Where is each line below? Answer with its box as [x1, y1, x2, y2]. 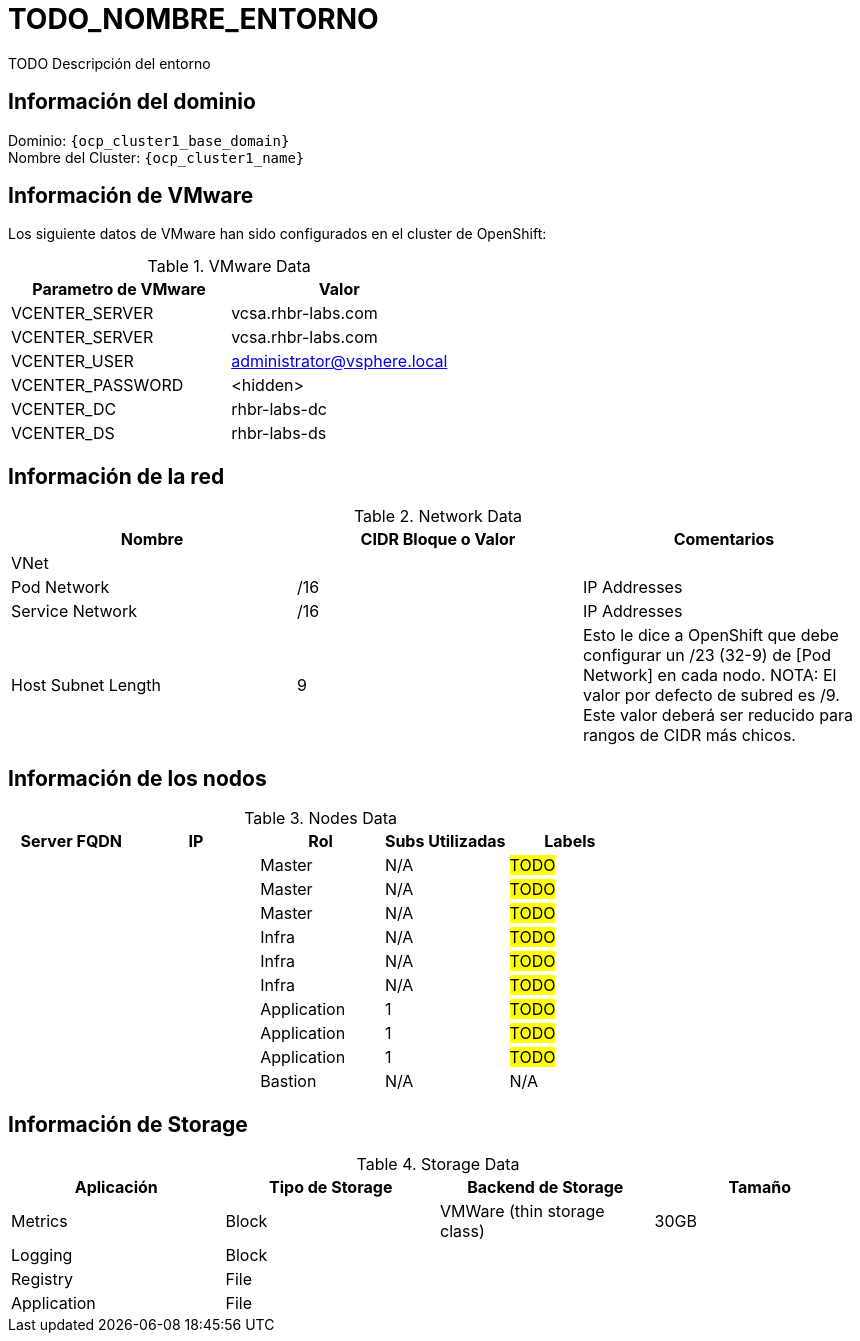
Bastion [260, 1071, 317, 1092]
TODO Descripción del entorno [8, 54, 211, 72]
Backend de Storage [467, 1176, 624, 1197]
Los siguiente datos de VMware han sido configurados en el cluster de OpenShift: [8, 225, 547, 243]
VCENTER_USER [11, 351, 134, 372]
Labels [544, 831, 596, 852]
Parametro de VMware [32, 279, 206, 300]
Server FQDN [20, 831, 123, 852]
